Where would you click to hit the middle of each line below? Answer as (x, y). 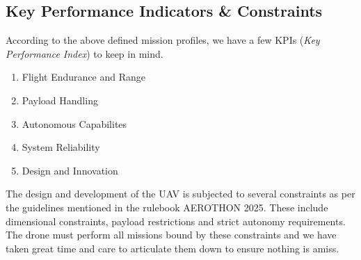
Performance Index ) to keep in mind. (85, 53)
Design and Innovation (70, 170)
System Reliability (61, 147)
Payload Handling (60, 100)
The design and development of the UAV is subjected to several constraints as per (180, 194)
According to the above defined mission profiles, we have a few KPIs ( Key (163, 40)
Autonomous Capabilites (74, 123)
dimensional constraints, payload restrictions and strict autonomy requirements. (176, 221)
